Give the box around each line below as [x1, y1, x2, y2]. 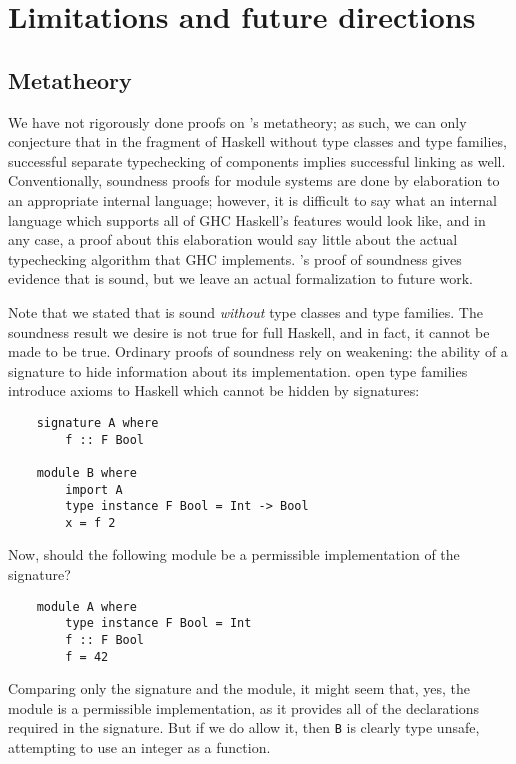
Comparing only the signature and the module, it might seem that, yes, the [8, 678, 470, 699]
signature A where [36, 415, 159, 430]
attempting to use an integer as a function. [8, 737, 271, 758]
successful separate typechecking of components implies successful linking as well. [8, 150, 506, 171]
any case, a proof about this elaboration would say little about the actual [8, 229, 458, 250]
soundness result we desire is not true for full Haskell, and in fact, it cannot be [8, 321, 490, 342]
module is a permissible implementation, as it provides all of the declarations [8, 697, 480, 718]
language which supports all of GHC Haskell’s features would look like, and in [8, 209, 486, 230]
